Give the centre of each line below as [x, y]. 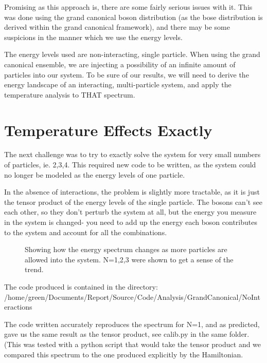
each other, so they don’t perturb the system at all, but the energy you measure [130, 212]
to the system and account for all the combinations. [86, 232]
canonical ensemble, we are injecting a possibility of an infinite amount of [120, 64]
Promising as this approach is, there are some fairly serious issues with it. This [128, 7]
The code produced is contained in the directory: [81, 286]
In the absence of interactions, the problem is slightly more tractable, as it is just [132, 192]
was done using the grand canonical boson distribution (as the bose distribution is [133, 17]
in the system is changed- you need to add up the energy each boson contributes [131, 222]
